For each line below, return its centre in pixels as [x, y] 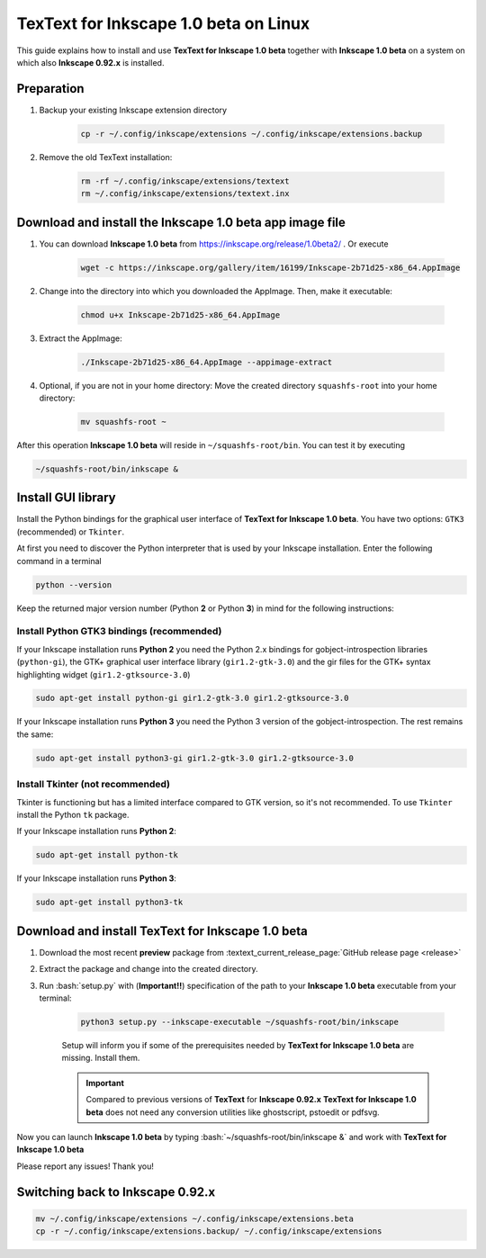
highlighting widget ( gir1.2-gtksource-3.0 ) [103, 674]
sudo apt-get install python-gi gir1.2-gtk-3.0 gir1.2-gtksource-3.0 [192, 698]
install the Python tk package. [73, 814]
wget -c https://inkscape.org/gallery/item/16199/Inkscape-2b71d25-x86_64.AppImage [270, 267]
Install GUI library [66, 498]
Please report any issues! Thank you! [85, 1166]
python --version [74, 584]
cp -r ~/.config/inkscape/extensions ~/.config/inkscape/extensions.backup [252, 134]
